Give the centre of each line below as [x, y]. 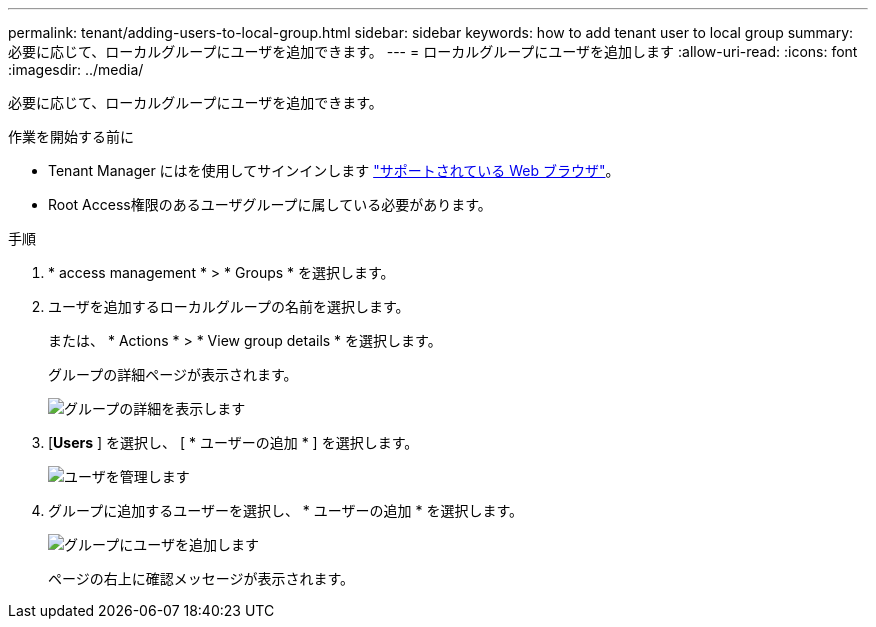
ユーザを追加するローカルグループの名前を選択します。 [229, 306]
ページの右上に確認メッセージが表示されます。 [201, 578]
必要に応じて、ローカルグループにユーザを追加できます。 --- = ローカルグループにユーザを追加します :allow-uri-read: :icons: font [433, 51]
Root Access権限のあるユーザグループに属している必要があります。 [270, 204]
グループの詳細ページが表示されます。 [173, 374]
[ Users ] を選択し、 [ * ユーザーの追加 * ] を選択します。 [233, 442]
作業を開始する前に [71, 136]
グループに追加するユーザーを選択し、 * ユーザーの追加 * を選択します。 [285, 510]
